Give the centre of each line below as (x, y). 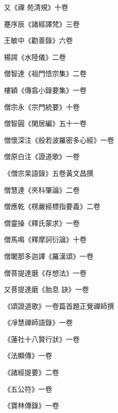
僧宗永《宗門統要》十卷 (42, 106)
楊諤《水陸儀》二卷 (35, 57)
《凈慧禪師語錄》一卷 (38, 322)
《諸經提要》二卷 (31, 372)
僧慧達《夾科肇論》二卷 (42, 189)
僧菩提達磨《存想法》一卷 (45, 272)
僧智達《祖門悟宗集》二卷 (45, 73)
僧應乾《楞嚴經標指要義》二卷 (52, 206)
